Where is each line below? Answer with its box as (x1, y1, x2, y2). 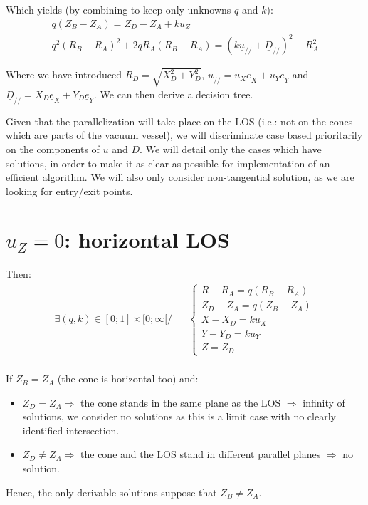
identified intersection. (22, 422, 120, 437)
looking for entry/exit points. (6, 183, 133, 198)
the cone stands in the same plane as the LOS (80, 395, 281, 410)
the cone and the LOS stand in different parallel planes (80, 447, 321, 462)
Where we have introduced (6, 67, 122, 82)
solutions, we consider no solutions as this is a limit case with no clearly (22, 409, 336, 424)
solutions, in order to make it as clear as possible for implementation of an (6, 155, 330, 170)
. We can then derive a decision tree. (93, 86, 253, 101)
